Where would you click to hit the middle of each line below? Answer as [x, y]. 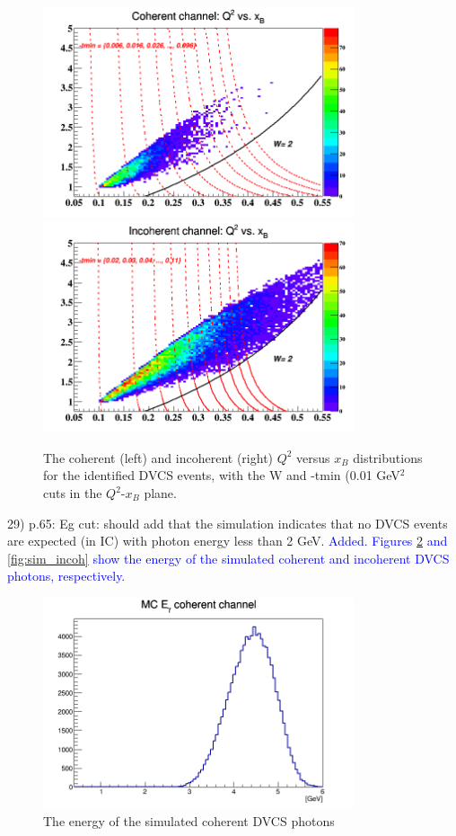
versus [313, 457]
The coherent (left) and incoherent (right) [158, 457]
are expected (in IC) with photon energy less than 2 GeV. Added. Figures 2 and [228, 541]
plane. [160, 493]
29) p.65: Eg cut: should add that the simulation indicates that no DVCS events [228, 523]
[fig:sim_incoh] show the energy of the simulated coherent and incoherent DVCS [228, 558]
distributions [388, 457]
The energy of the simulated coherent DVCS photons [189, 820]
